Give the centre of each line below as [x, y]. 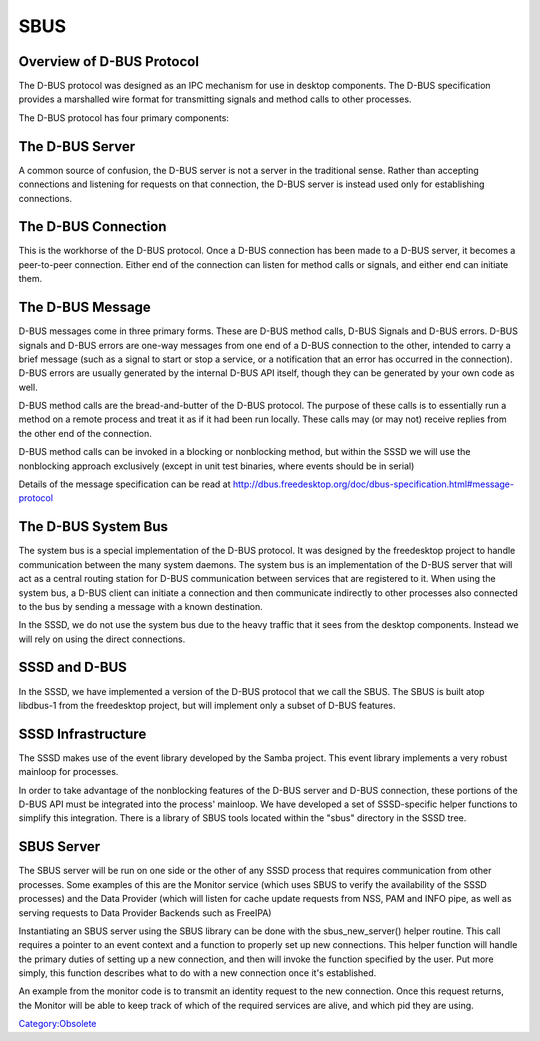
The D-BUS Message [85, 307]
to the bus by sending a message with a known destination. [141, 606]
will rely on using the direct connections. [102, 639]
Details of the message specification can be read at [124, 484]
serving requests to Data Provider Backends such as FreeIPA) [145, 912]
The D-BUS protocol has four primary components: [124, 117]
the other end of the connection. [85, 433]
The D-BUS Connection [92, 226]
